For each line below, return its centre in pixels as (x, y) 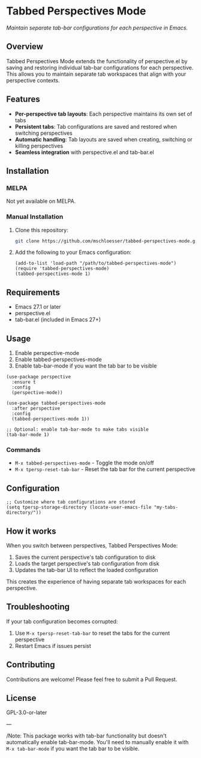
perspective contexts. (33, 80)
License (21, 698)
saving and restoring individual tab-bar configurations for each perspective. (100, 67)
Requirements (33, 292)
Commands (23, 449)
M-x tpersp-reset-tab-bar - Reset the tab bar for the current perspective (105, 469)
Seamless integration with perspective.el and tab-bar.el (84, 152)
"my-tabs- (166, 507)
